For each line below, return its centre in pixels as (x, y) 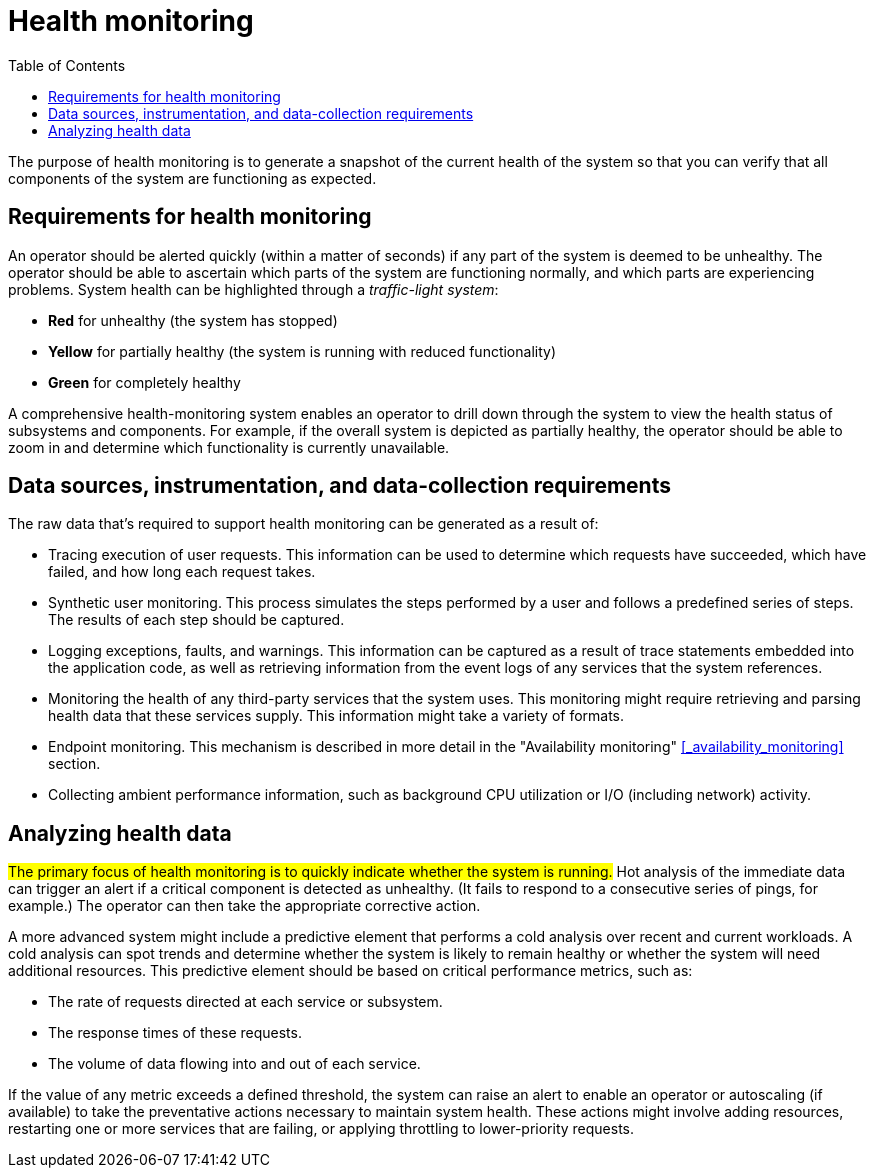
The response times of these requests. (175, 1033)
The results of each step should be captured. (196, 620)
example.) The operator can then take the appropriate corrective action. (244, 906)
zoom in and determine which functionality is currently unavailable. (229, 447)
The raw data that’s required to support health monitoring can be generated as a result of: (303, 524)
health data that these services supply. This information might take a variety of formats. (336, 716)
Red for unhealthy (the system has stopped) (193, 320)
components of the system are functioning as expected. (192, 178)
